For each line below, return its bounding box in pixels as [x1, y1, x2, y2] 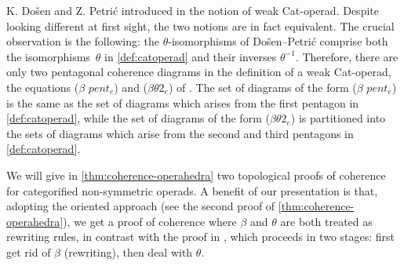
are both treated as [280, 213, 373, 229]
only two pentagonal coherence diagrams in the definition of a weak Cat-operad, [6, 64, 391, 80]
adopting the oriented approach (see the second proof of [6, 198, 275, 214]
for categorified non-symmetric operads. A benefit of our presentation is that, [6, 182, 378, 199]
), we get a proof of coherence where [63, 213, 237, 229]
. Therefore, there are [295, 48, 399, 64]
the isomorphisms [6, 48, 90, 64]
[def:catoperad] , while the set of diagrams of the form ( [6, 110, 270, 126]
